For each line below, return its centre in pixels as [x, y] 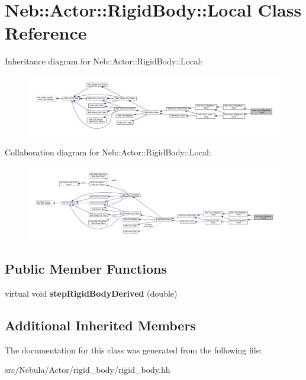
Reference [46, 33]
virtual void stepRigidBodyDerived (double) [91, 293]
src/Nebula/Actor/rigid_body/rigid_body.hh [88, 370]
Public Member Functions [86, 269]
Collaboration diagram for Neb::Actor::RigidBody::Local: [108, 152]
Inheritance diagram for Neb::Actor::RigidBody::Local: [104, 61]
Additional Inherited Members [100, 325]
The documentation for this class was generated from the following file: [133, 350]
